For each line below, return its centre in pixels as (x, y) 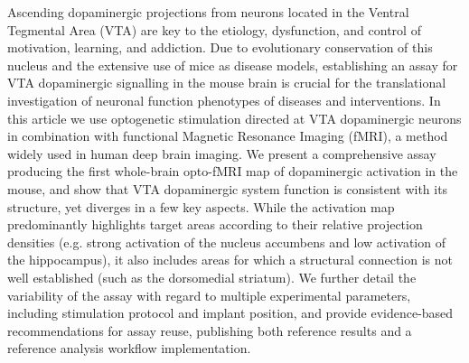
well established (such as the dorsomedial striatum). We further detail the (212, 277)
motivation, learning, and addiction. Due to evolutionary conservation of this (220, 47)
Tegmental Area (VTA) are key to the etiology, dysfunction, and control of (214, 29)
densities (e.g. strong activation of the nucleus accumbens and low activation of (226, 242)
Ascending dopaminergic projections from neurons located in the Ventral (208, 12)
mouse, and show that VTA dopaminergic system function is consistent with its (228, 188)
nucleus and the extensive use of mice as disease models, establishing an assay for (233, 65)
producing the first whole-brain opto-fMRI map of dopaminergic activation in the (233, 171)
